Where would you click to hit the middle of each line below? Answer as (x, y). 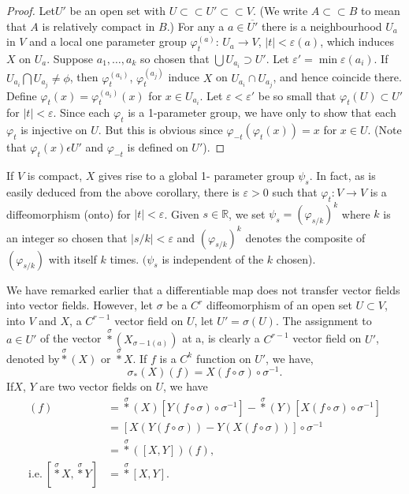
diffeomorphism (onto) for (69, 213)
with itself (73, 258)
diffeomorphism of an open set (279, 305)
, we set (247, 213)
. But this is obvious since (160, 130)
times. (125, 258)
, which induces (357, 41)
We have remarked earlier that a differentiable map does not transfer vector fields (203, 289)
